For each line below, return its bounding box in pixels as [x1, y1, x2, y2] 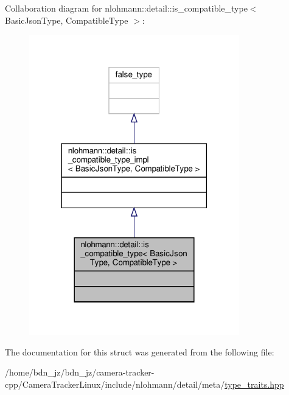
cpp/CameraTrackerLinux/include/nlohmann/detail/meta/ [5, 378, 225, 391]
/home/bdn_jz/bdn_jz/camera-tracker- [5, 366, 155, 379]
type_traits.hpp [225, 378, 284, 391]
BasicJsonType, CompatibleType [5, 13, 128, 26]
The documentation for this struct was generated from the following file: [5, 345, 274, 358]
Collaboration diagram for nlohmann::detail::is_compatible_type [5, 2, 248, 14]
